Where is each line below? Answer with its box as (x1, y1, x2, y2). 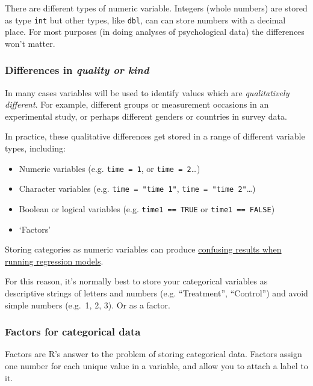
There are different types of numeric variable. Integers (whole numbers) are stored (5, 2, 308, 14)
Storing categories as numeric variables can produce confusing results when (5, 243, 282, 256)
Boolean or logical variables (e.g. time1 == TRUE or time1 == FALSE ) (19, 202, 275, 215)
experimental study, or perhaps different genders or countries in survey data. (5, 109, 287, 122)
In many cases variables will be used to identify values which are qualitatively (5, 86, 290, 99)
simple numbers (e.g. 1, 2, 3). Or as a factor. (5, 298, 170, 311)
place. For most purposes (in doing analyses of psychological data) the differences (5, 25, 305, 38)
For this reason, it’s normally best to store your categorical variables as (5, 275, 268, 287)
